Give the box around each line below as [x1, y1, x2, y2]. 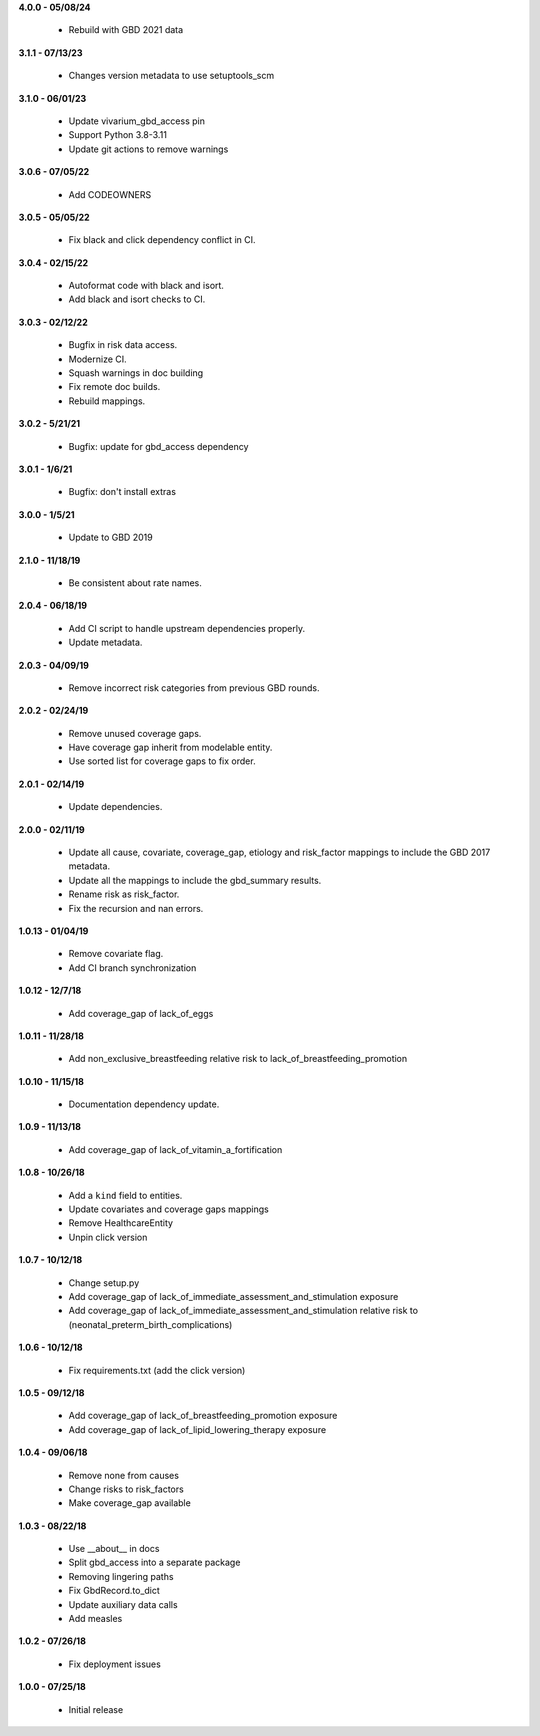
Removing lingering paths [68, 1570, 174, 1582]
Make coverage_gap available [68, 1497, 192, 1509]
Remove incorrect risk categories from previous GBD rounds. [68, 681, 320, 694]
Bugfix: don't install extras [68, 486, 177, 498]
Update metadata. [68, 636, 143, 649]
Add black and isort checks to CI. [68, 293, 206, 305]
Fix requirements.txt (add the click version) [68, 1364, 246, 1376]
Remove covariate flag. [68, 948, 164, 960]
